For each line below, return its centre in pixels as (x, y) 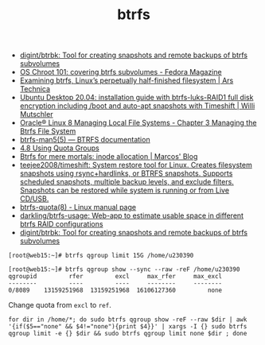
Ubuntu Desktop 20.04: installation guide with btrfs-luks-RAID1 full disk (136, 98)
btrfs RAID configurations (61, 224)
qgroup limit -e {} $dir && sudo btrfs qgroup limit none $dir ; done (128, 334)
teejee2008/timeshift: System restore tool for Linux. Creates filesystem (136, 165)
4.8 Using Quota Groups (59, 148)
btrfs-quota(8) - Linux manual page (78, 207)
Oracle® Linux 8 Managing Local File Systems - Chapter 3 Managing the (138, 123)
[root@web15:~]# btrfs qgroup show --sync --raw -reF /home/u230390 (124, 269)
